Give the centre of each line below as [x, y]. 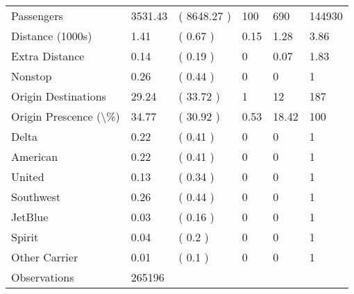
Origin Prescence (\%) [66, 116]
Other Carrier [45, 257]
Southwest [36, 197]
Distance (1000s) [52, 36]
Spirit [25, 237]
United [28, 176]
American [35, 156]
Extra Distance [48, 56]
